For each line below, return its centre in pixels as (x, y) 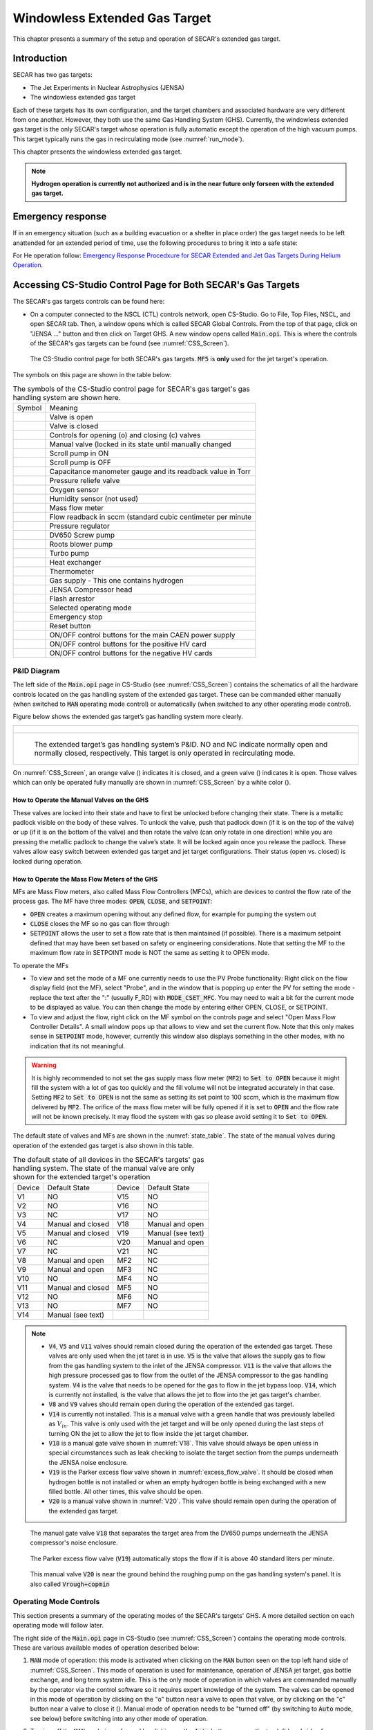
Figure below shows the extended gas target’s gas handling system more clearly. (128, 717)
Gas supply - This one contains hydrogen (117, 581)
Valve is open (71, 417)
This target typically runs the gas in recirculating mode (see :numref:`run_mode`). (128, 139)
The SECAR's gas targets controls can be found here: (89, 302)
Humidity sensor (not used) (94, 499)
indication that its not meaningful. (78, 1046)
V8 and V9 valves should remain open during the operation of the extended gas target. (172, 1404)
